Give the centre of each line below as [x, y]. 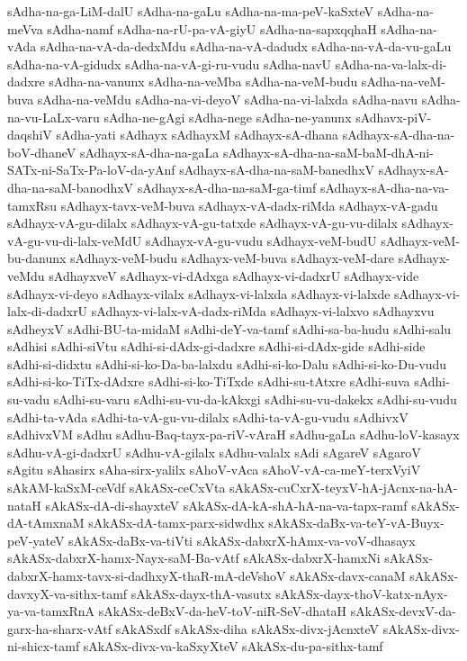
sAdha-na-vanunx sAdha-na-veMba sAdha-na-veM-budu [203, 81]
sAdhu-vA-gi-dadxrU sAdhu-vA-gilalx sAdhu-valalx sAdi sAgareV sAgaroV [214, 452]
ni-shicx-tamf [44, 646]
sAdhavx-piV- [394, 117]
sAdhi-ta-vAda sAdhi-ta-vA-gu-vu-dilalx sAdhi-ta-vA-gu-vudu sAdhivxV [208, 417]
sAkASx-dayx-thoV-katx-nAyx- [362, 593]
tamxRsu [32, 205]
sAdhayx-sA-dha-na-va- [384, 187]
